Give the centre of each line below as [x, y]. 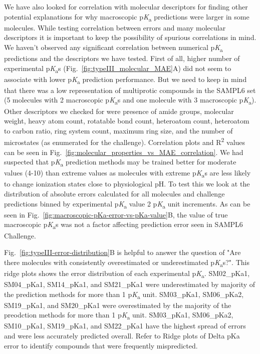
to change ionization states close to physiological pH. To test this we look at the [127, 184]
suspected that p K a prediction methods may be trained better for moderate [120, 162]
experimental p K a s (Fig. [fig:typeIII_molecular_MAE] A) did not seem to [118, 68]
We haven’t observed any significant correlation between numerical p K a [113, 47]
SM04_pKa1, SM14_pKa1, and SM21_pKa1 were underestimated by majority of [130, 284]
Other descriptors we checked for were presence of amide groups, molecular [119, 111]
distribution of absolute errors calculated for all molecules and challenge [114, 194]
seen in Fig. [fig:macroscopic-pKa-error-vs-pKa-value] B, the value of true [116, 214]
